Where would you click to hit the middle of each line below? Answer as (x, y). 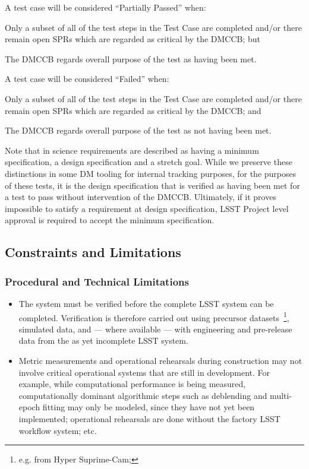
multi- (281, 395)
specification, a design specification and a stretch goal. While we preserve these (149, 162)
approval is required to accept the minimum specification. (110, 220)
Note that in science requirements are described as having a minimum (132, 150)
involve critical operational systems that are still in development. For (144, 372)
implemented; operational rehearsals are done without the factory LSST (149, 418)
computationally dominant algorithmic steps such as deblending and (143, 395)
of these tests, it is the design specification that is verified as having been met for (152, 185)
